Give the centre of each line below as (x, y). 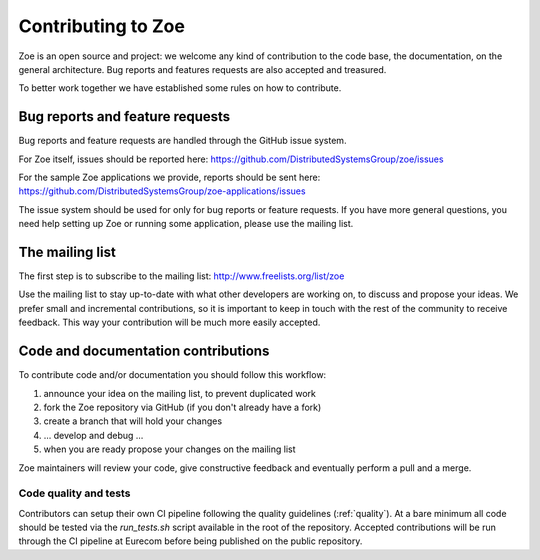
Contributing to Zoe (101, 26)
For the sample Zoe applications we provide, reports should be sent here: (169, 177)
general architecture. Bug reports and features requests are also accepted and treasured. (202, 69)
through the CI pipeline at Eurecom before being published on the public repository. (190, 541)
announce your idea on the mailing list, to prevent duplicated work (180, 393)
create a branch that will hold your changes (133, 421)
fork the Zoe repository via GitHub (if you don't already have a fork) (182, 407)
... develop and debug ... (93, 435)
